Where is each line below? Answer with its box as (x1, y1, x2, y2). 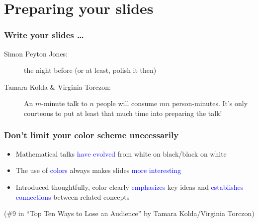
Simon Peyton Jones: (4, 48, 68, 58)
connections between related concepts (15, 191, 130, 202)
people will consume (96, 98, 158, 109)
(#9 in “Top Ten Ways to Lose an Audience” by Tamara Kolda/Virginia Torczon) (4, 208, 255, 219)
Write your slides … (4, 29, 84, 41)
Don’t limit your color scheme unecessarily (4, 129, 179, 141)
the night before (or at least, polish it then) (24, 65, 157, 75)
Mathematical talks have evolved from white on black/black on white (15, 148, 227, 159)
